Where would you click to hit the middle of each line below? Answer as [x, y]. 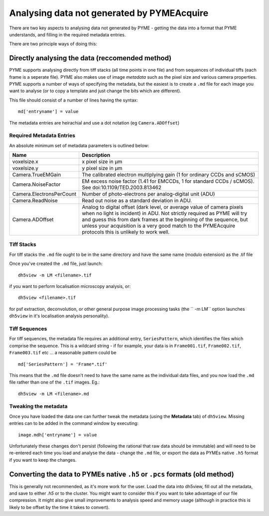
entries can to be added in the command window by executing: [74, 423]
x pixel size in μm [102, 162]
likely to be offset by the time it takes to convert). [59, 507]
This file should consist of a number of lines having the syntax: [73, 100]
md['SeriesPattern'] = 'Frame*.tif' [63, 364]
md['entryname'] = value [48, 112]
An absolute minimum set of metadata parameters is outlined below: [79, 145]
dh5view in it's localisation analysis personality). [59, 316]
